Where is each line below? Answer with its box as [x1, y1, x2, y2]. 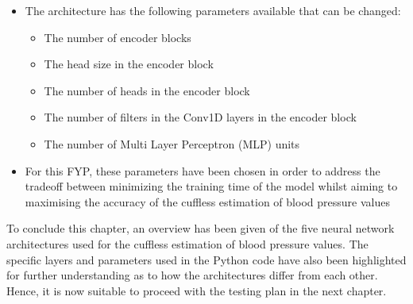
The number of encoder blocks [44, 29, 191, 45]
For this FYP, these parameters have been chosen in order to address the [25, 162, 380, 179]
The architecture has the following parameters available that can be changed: [25, 2, 401, 18]
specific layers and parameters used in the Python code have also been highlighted [6, 251, 407, 267]
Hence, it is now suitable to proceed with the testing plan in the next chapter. [6, 282, 387, 298]
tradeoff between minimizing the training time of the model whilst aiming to [25, 178, 398, 194]
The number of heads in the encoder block [44, 82, 250, 98]
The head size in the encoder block [44, 56, 214, 72]
